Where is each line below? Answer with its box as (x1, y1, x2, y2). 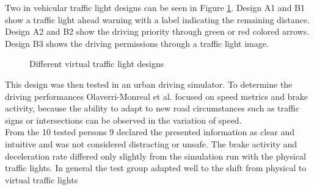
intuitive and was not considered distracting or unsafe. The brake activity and (5, 137, 298, 150)
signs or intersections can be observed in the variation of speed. (5, 113, 242, 126)
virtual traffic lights (5, 173, 78, 186)
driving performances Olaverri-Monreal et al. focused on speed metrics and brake (5, 90, 309, 102)
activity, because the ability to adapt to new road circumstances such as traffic (5, 102, 299, 114)
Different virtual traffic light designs (29, 57, 164, 70)
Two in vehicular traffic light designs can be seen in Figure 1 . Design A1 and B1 (5, 1, 305, 13)
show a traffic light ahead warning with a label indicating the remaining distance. (5, 13, 310, 26)
